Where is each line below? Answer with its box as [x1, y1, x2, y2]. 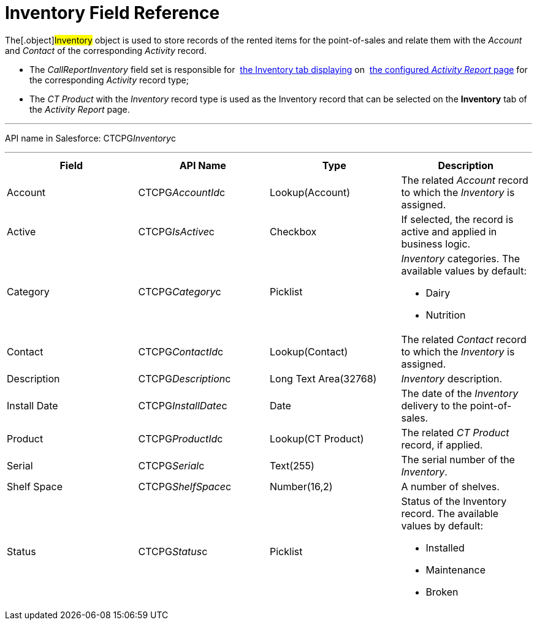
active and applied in [401, 225, 497, 238]
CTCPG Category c [138, 285, 221, 298]
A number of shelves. [401, 480, 500, 493]
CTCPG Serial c [138, 459, 205, 472]
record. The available [401, 507, 498, 520]
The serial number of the [401, 453, 515, 466]
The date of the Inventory [401, 387, 519, 400]
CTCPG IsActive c [138, 225, 215, 238]
